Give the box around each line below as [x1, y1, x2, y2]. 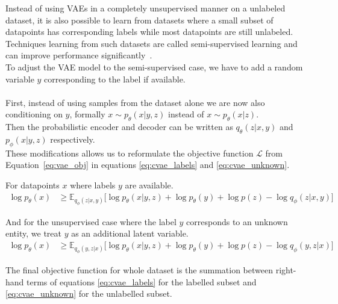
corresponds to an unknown [186, 215, 288, 228]
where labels [70, 178, 116, 191]
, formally [69, 108, 105, 120]
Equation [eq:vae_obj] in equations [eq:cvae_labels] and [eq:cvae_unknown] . [5, 158, 290, 171]
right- [275, 263, 296, 276]
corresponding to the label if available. [44, 72, 186, 85]
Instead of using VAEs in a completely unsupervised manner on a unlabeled [5, 2, 286, 14]
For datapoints [5, 178, 60, 191]
